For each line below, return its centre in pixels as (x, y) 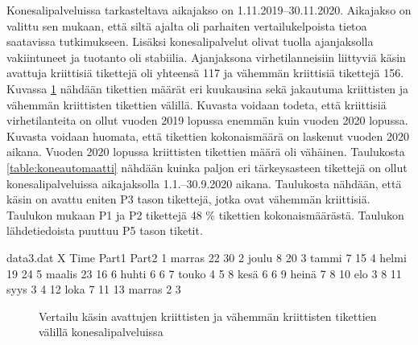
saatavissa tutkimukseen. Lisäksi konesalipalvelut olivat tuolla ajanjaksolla (190, 41)
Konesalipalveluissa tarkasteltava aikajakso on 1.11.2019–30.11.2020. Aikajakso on (209, 10)
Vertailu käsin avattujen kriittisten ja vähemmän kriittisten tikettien (208, 316)
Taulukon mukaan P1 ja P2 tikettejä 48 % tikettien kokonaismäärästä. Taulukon (205, 214)
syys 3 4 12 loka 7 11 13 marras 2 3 (94, 289)
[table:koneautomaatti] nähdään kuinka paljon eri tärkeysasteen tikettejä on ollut (207, 167)
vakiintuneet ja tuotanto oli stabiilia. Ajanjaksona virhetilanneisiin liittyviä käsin (206, 57)
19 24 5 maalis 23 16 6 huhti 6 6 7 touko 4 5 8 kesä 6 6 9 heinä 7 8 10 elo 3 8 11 (204, 273)
